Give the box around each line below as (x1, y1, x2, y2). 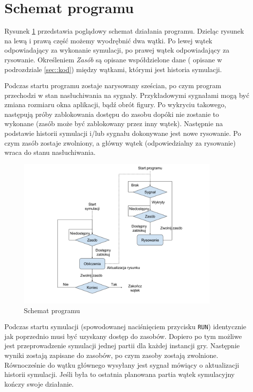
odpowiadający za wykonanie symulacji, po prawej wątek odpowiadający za (4, 45, 230, 55)
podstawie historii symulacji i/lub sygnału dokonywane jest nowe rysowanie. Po (4, 128, 241, 138)
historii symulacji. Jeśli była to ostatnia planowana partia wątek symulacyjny (4, 369, 235, 379)
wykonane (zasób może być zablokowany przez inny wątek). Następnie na (4, 118, 223, 129)
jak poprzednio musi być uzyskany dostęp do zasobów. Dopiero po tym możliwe (4, 331, 242, 341)
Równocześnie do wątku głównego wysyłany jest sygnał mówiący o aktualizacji (4, 359, 239, 370)
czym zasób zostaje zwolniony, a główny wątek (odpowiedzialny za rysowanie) (4, 137, 236, 148)
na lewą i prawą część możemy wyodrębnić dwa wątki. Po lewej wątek (4, 35, 213, 45)
